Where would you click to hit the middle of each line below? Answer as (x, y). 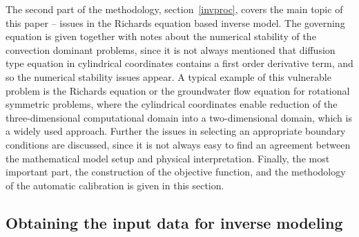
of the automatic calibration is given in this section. (115, 185)
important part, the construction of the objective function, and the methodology (176, 172)
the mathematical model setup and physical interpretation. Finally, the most (168, 158)
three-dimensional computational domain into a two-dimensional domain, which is (179, 117)
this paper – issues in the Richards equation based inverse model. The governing (175, 22)
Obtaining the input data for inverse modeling (174, 222)
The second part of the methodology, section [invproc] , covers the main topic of (174, 9)
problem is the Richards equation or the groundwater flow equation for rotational (178, 90)
